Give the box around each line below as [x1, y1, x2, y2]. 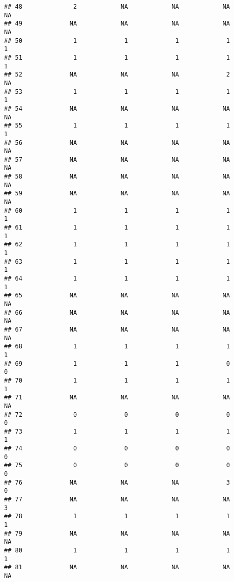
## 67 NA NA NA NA [4, 325, 230, 333]
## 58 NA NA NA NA [4, 173, 230, 181]
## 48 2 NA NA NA [4, 3, 230, 10]
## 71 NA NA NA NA [4, 394, 230, 401]
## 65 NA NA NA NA [4, 292, 230, 299]
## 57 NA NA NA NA [4, 156, 230, 163]
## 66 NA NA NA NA [4, 309, 230, 316]
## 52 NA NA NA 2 [4, 71, 230, 79]
